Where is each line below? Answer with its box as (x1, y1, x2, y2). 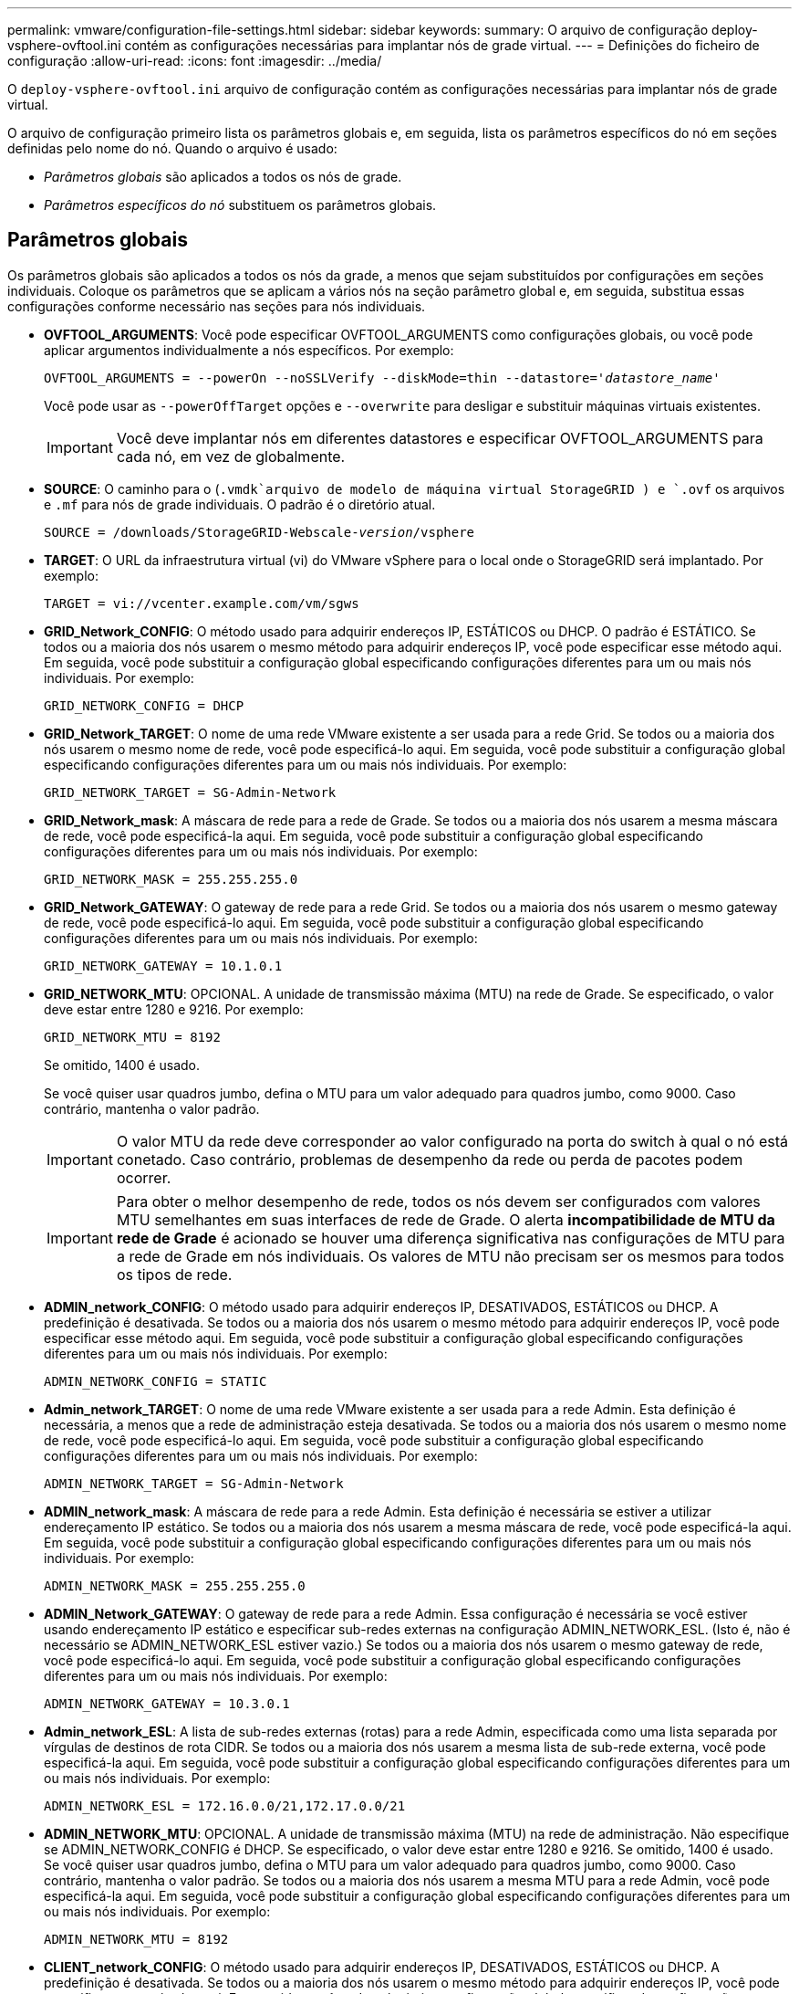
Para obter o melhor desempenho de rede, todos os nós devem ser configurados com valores (116, 1191, 761, 1211)
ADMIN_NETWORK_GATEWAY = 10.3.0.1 (44, 1695, 290, 1711)
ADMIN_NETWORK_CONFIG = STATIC (44, 1373, 267, 1389)
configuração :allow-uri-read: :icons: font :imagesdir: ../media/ (7, 53, 382, 68)
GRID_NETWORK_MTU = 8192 (44, 1029, 221, 1044)
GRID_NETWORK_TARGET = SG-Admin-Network (44, 784, 337, 800)
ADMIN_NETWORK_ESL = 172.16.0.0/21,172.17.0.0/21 (44, 1798, 406, 1813)
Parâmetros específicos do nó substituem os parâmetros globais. (44, 197, 437, 213)
